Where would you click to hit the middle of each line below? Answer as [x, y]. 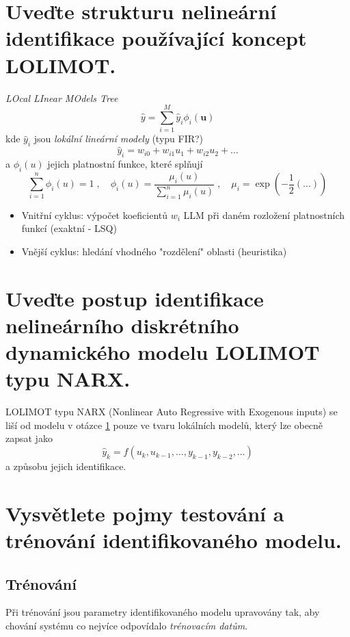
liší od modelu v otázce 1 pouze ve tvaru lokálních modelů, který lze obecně [164, 425]
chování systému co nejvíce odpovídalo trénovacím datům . [127, 625]
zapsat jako [29, 438]
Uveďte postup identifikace [135, 298]
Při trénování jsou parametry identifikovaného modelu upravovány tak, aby [163, 612]
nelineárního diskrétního [122, 325]
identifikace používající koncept [156, 38]
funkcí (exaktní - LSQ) [69, 228]
